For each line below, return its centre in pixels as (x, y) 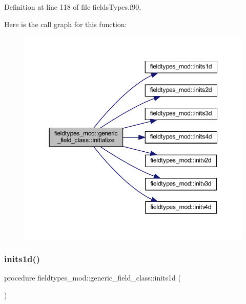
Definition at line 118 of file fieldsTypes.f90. (73, 7)
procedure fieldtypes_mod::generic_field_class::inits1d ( (93, 278)
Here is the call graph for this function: (66, 24)
